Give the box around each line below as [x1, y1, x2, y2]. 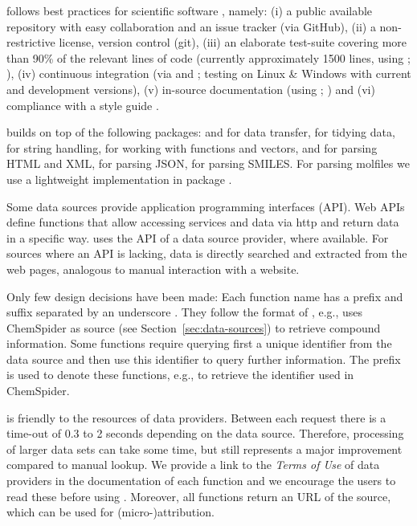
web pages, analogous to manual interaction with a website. [6, 260, 300, 277]
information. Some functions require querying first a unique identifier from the [6, 335, 392, 352]
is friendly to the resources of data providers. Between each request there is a [6, 409, 386, 426]
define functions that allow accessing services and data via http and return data [6, 214, 399, 230]
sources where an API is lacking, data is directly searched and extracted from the [6, 245, 407, 262]
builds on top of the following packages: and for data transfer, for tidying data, [6, 124, 395, 141]
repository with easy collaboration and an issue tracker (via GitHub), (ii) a [6, 18, 376, 35]
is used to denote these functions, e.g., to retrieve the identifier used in [6, 366, 354, 383]
